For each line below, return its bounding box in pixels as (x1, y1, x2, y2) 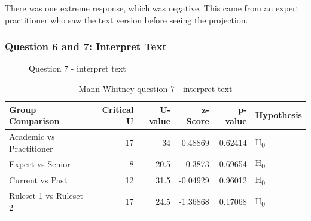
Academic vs (9, 130, 55, 143)
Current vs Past (9, 174, 68, 186)
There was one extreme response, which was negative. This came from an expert (5, 2, 300, 14)
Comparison (9, 115, 60, 127)
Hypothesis (255, 109, 302, 121)
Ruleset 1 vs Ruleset (9, 189, 83, 202)
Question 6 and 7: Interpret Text (5, 39, 167, 54)
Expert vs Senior (9, 157, 71, 170)
